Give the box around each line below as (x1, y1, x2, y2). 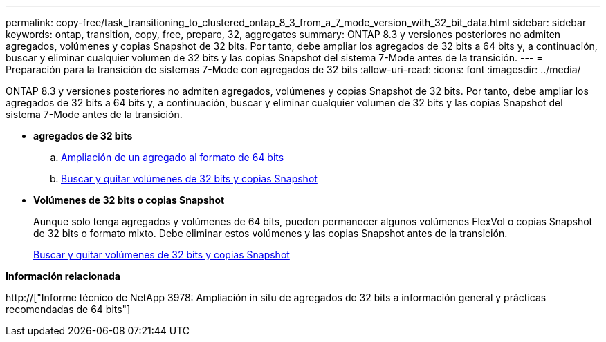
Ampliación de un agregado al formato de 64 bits (61, 151, 284, 163)
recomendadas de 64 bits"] (6, 303, 131, 315)
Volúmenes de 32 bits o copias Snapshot (33, 194, 225, 206)
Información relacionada (6, 270, 120, 282)
